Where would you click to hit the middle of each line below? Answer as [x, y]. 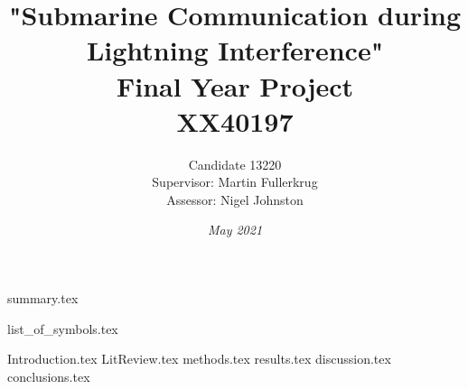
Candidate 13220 [235, 164]
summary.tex [43, 298]
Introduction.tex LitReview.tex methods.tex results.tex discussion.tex [199, 359]
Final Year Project [235, 85]
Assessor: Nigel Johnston [235, 199]
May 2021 [235, 230]
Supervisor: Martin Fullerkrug [235, 182]
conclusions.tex [49, 376]
